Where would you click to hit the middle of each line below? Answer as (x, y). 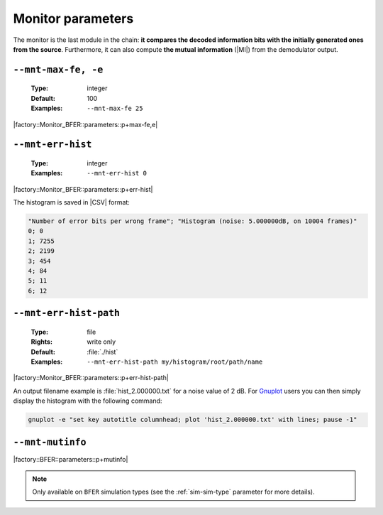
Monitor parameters (73, 18)
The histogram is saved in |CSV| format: (72, 202)
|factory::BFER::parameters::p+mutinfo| (71, 459)
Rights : (42, 342)
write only (101, 342)
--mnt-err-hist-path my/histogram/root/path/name (175, 362)
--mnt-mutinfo (50, 442)
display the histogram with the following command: (88, 401)
